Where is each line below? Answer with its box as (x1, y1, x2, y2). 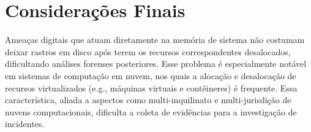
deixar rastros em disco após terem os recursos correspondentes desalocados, (5, 45, 291, 58)
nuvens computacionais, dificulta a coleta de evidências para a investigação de (5, 105, 297, 118)
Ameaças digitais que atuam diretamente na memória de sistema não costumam (5, 33, 305, 46)
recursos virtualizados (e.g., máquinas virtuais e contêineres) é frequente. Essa (5, 81, 298, 94)
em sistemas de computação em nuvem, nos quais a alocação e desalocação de (5, 69, 296, 82)
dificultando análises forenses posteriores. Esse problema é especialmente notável (5, 57, 307, 70)
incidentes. (5, 117, 45, 130)
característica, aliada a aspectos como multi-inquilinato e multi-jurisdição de (5, 93, 291, 106)
